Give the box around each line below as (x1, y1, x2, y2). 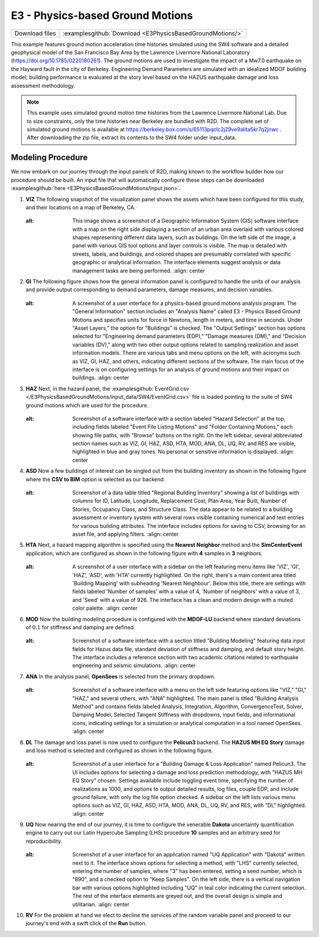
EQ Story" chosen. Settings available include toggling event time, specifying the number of (72, 777, 294, 784)
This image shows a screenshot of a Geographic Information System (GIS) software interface (72, 217, 299, 224)
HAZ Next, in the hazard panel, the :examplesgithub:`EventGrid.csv (25, 385, 189, 392)
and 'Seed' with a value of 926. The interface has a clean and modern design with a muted (72, 596, 293, 603)
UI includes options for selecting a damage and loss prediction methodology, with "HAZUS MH (72, 768, 302, 775)
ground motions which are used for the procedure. (25, 401, 149, 408)
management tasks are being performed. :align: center (72, 267, 205, 274)
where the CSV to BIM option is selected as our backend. (25, 475, 165, 482)
